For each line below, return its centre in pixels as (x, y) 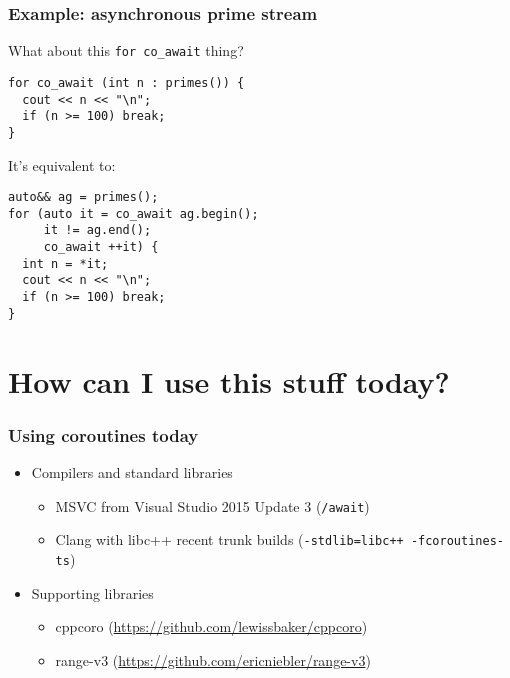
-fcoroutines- (457, 541)
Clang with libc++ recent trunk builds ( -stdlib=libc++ (229, 539)
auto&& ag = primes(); (83, 197)
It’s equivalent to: (62, 164)
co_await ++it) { (101, 247)
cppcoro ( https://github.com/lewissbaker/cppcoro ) (211, 626)
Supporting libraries (92, 592)
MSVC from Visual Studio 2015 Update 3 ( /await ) (212, 505)
